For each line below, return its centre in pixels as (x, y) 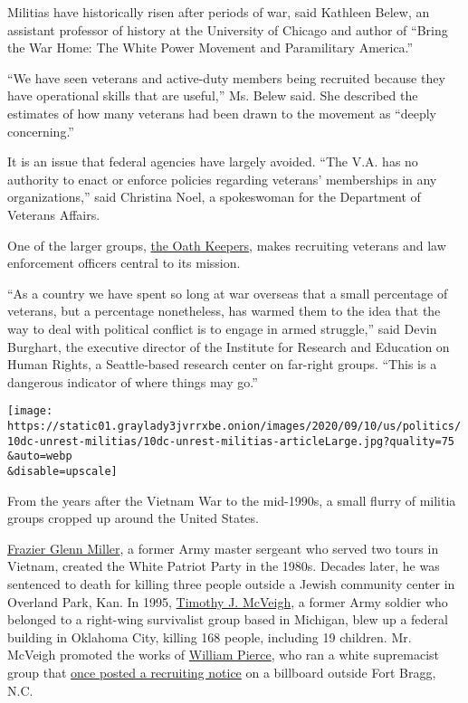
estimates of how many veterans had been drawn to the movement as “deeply (222, 113)
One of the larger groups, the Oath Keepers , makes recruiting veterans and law (227, 245)
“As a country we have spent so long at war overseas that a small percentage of (228, 293)
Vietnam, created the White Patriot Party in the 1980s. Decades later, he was (224, 566)
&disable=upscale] (62, 471)
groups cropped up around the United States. (133, 518)
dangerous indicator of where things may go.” (133, 381)
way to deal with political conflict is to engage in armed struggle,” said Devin (222, 328)
